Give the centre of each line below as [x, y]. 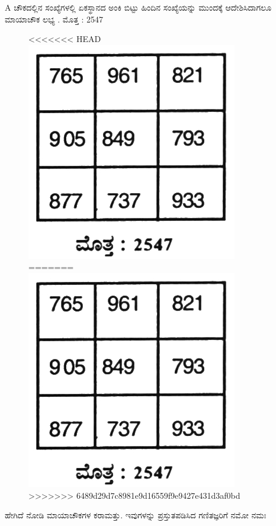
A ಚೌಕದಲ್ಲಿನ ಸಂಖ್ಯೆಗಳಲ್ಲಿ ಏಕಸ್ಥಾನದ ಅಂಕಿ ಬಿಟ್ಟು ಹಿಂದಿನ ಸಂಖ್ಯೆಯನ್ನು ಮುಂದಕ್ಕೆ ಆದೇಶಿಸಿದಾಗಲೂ [138, 7]
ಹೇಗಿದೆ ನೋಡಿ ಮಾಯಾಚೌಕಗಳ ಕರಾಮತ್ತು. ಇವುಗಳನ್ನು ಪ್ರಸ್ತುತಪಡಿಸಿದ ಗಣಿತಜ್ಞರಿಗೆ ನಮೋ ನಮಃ [136, 515]
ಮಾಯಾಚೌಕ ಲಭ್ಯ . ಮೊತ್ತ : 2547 [54, 19]
